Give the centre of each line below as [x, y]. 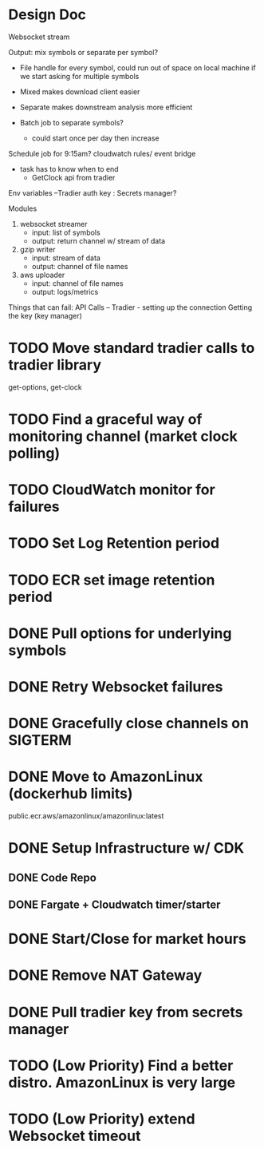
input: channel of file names [77, 283]
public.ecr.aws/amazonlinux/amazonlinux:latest [86, 816]
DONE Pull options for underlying [120, 633]
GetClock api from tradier [73, 177]
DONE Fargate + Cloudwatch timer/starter [114, 905]
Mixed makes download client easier [80, 91]
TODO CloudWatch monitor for [112, 490]
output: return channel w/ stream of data [99, 240]
